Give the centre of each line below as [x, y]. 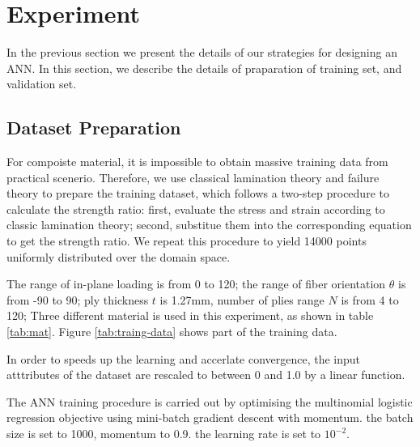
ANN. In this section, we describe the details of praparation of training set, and [204, 68]
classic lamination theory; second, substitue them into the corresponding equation [209, 225]
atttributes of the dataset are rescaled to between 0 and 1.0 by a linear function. [206, 375]
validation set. [42, 84]
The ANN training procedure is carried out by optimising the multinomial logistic [210, 401]
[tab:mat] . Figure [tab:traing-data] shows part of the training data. [172, 332]
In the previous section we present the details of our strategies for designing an [202, 52]
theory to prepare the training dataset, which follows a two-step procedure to [198, 193]
